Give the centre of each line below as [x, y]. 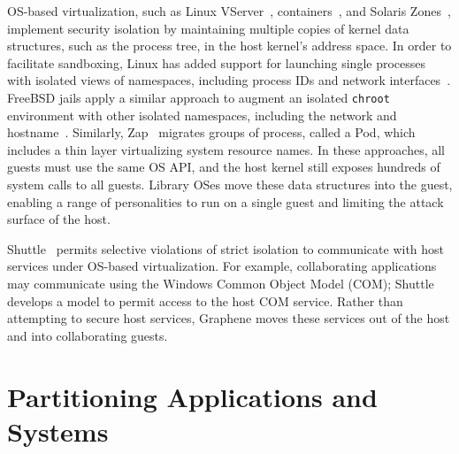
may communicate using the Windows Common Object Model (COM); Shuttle [221, 283]
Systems [58, 431]
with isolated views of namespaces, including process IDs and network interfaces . [229, 80]
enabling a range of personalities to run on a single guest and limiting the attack [226, 201]
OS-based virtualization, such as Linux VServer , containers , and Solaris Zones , [229, 11]
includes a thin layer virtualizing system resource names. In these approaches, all [226, 149]
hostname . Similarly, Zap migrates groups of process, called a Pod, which [211, 132]
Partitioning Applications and [192, 396]
